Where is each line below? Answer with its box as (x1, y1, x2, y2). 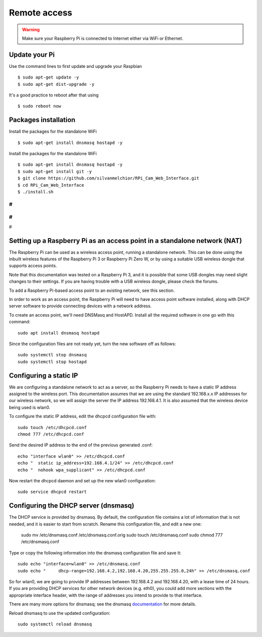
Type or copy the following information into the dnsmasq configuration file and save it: (9, 550, 181, 556)
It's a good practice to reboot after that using (9, 92, 99, 98)
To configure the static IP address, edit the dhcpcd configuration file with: (9, 414, 157, 419)
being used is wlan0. (9, 404, 50, 410)
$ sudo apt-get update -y (17, 75, 80, 80)
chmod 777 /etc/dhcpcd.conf (17, 431, 84, 437)
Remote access (9, 7, 72, 18)
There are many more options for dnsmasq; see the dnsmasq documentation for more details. (9, 601, 196, 607)
